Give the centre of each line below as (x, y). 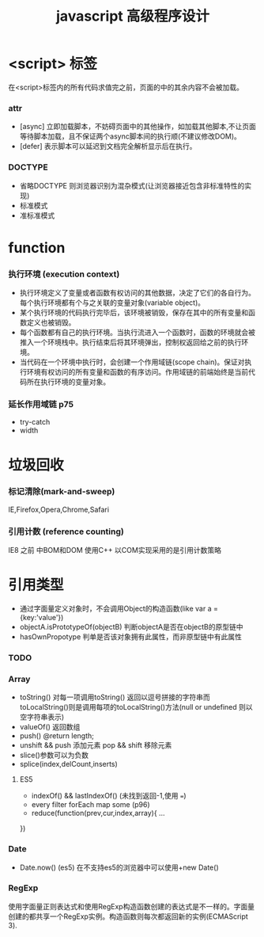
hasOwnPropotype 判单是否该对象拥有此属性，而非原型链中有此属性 (131, 637)
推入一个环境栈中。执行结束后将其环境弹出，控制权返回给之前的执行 (130, 342)
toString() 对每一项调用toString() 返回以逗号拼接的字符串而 (115, 697)
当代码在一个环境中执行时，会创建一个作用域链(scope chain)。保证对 (132, 362)
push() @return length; (57, 736)
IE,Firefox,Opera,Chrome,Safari (58, 509)
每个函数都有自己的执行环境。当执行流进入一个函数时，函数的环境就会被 (137, 333)
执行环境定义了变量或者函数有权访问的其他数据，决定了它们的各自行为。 (137, 293)
